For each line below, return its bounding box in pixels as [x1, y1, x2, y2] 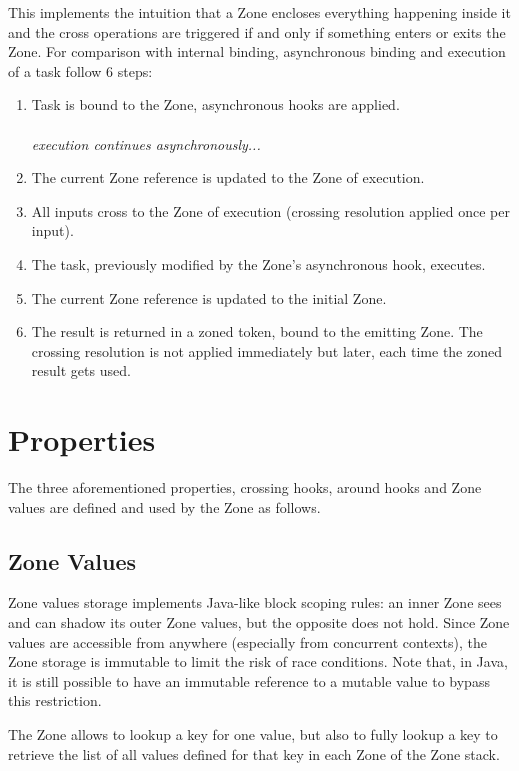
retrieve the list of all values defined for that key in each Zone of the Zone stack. [8, 743, 500, 764]
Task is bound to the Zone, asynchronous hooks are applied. [31, 94, 400, 115]
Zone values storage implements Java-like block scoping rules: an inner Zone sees [8, 592, 502, 613]
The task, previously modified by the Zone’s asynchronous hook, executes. [31, 253, 486, 274]
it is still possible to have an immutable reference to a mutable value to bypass [8, 670, 490, 691]
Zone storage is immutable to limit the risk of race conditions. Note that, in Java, [8, 651, 508, 672]
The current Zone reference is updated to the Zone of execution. [31, 167, 425, 188]
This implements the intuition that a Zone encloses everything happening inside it [8, 2, 511, 22]
